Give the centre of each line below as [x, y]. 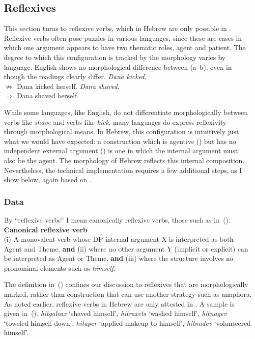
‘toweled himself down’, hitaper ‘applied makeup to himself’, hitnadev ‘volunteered [127, 323]
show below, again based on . [48, 180]
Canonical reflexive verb [46, 229]
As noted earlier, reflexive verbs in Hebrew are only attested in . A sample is [119, 303]
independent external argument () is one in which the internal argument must [121, 151]
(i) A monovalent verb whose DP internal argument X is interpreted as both [119, 239]
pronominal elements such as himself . [60, 268]
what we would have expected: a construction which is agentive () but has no [120, 141]
